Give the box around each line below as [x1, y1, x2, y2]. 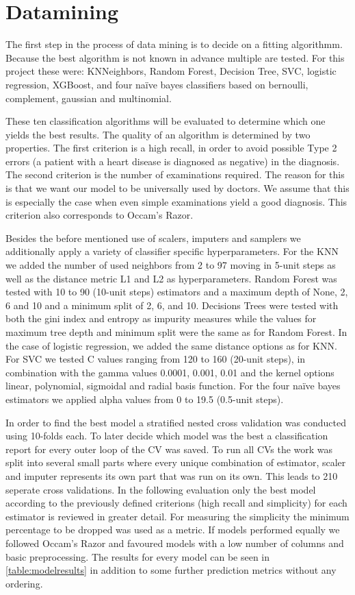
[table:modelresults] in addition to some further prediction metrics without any [5, 563, 337, 577]
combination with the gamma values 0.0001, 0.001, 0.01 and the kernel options [5, 365, 334, 379]
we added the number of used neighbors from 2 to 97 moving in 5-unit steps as [5, 258, 336, 272]
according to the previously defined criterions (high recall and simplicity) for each [5, 496, 347, 510]
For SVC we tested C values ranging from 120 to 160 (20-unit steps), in [5, 352, 306, 366]
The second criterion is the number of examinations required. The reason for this [5, 167, 345, 182]
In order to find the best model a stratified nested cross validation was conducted [5, 415, 346, 429]
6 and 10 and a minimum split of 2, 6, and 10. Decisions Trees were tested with [5, 297, 339, 312]
